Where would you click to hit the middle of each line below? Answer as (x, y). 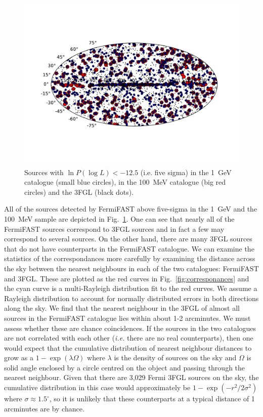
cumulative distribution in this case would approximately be (97, 387)
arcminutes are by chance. (44, 408)
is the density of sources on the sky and (175, 358)
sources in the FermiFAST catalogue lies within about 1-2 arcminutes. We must (127, 318)
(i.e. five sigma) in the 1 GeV (186, 172)
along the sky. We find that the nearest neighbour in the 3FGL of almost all (122, 308)
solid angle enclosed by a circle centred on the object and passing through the (125, 367)
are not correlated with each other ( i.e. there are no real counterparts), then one (129, 338)
